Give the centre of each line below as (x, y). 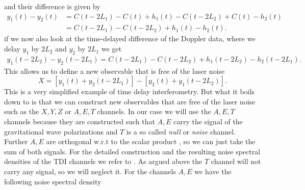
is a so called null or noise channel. (181, 131)
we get (111, 49)
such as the (22, 111)
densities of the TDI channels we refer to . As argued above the (103, 161)
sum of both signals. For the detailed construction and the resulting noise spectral (132, 151)
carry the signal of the (208, 121)
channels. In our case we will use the (154, 111)
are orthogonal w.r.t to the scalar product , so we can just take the (151, 141)
